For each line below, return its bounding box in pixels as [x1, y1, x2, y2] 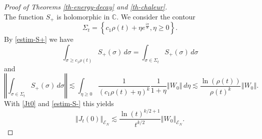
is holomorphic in [56, 11, 110, 21]
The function [4, 11, 43, 21]
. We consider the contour [116, 11, 195, 21]
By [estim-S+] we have [4, 34, 73, 44]
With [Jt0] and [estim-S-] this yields [4, 98, 114, 109]
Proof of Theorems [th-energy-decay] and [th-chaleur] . [4, 1, 167, 11]
